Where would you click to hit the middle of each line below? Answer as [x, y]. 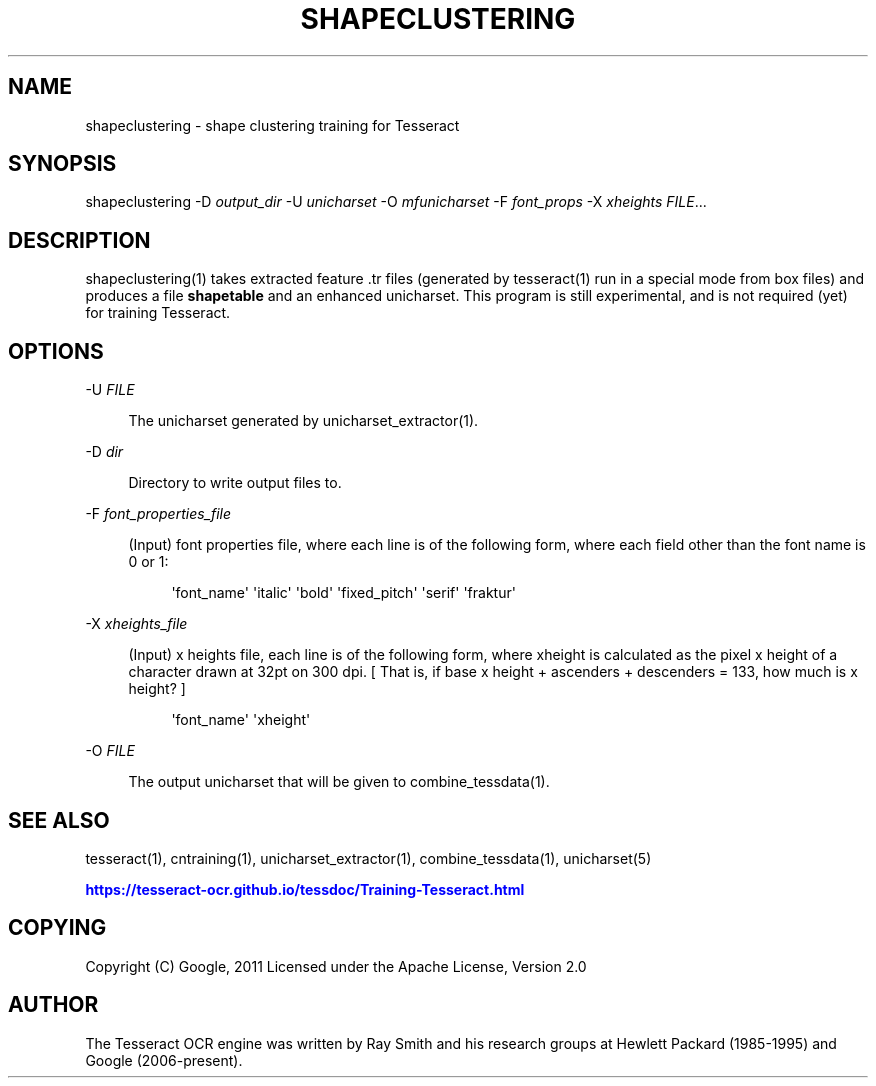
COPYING [57, 928]
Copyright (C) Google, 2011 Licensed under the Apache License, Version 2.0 [336, 966]
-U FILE [110, 390]
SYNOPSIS [62, 164]
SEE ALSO [59, 820]
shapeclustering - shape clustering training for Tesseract [272, 125]
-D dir [104, 452]
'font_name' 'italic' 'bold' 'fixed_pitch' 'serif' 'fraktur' [343, 593]
